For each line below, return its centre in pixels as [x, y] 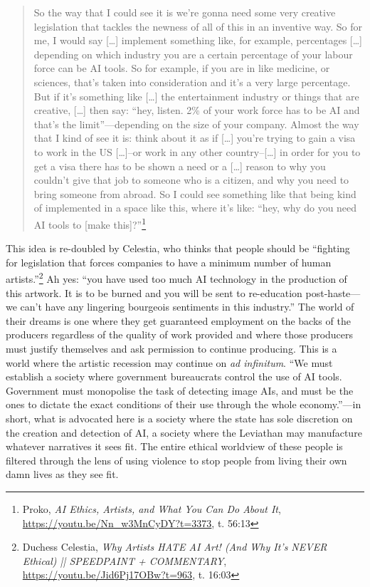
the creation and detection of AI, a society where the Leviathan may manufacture [184, 432]
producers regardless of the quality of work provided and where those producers [180, 334]
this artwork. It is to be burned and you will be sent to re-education [154, 292]
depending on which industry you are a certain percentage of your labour [193, 54]
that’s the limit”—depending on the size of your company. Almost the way [196, 124]
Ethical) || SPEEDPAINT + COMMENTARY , [125, 560]
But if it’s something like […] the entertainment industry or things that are [196, 96]
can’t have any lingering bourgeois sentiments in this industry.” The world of [187, 307]
